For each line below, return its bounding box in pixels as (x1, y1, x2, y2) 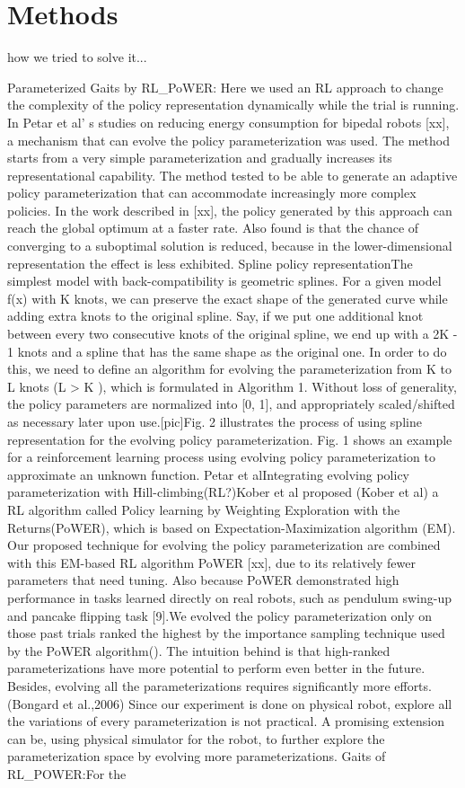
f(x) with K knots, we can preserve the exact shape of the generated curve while (7, 288, 448, 307)
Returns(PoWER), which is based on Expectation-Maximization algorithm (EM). (7, 518, 456, 536)
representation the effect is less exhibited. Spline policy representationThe (7, 253, 413, 272)
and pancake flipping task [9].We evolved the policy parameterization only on (7, 606, 433, 624)
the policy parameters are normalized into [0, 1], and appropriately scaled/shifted (7, 394, 455, 413)
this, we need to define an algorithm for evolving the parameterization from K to (7, 359, 452, 378)
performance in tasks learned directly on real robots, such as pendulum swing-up (7, 588, 452, 606)
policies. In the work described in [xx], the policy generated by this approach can (7, 200, 452, 219)
